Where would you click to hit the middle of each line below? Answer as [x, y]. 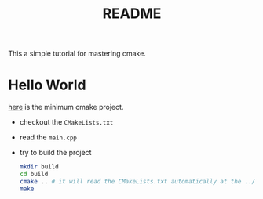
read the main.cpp [48, 137]
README [132, 14]
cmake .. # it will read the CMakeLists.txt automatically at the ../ [137, 181]
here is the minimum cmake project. [66, 107]
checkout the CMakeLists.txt [66, 122]
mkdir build [39, 167]
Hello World [47, 85]
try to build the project [55, 153]
